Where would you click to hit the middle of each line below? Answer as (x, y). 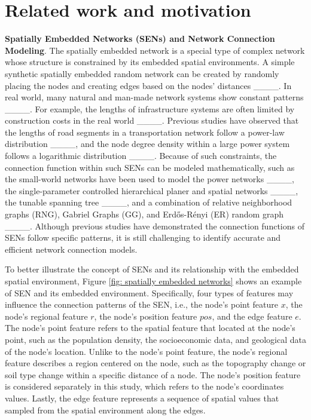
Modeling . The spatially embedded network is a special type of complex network (155, 50)
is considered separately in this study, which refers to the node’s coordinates (144, 386)
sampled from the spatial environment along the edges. (105, 410)
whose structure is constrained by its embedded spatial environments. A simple (150, 62)
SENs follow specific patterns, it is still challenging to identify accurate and (143, 237)
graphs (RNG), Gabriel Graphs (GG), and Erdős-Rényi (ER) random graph (144, 214)
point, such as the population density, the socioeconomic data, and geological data (155, 339)
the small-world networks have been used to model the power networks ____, (150, 179)
